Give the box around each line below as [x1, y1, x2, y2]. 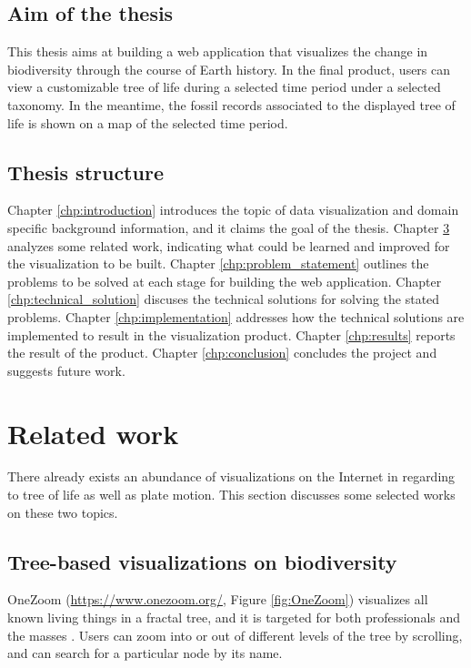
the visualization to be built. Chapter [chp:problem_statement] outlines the [7, 254, 429, 273]
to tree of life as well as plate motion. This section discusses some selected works [7, 485, 456, 504]
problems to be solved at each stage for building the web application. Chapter [7, 271, 442, 290]
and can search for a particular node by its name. [7, 643, 283, 663]
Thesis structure [7, 157, 164, 186]
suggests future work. [7, 360, 125, 380]
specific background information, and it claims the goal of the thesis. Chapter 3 [7, 218, 450, 237]
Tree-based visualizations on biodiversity [7, 547, 397, 575]
